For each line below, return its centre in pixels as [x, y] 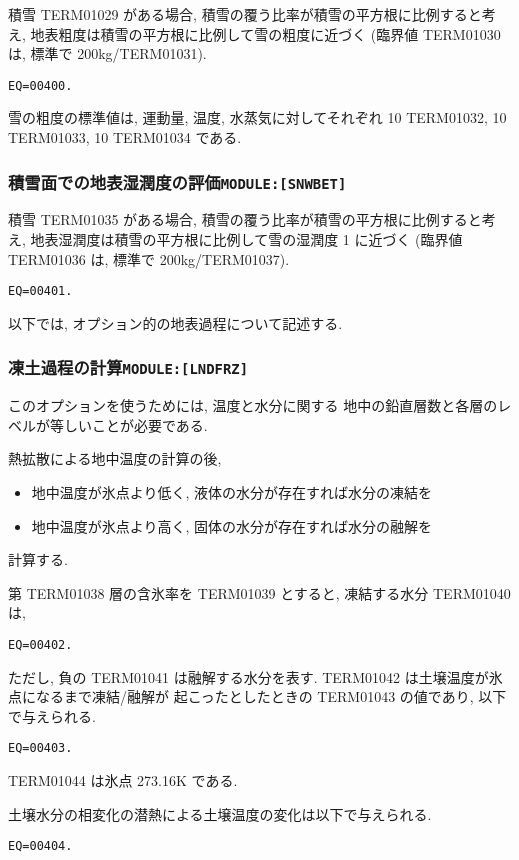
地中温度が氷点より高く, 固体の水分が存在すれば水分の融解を [232, 525]
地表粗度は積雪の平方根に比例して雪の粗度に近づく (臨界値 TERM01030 [265, 33]
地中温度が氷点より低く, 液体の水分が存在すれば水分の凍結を [232, 492]
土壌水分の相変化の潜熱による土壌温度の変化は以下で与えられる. [220, 813]
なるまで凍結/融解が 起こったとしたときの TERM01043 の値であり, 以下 [271, 696]
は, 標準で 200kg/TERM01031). [107, 53]
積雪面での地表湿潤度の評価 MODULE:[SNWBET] [177, 181]
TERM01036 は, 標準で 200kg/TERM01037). [149, 258]
